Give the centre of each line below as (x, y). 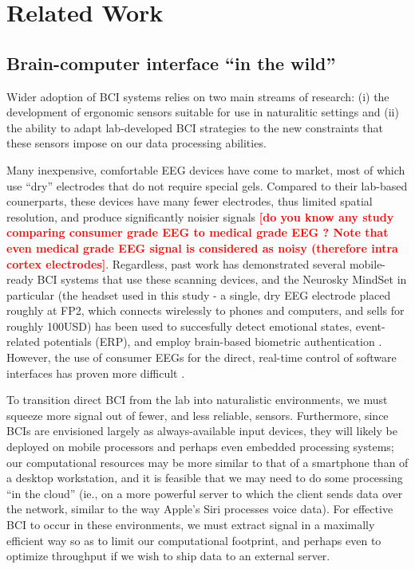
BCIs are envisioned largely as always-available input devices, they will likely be (202, 431)
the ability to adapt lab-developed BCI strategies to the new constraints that (195, 127)
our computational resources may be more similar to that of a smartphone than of (207, 462)
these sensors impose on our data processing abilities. (136, 143)
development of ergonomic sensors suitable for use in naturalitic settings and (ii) (203, 112)
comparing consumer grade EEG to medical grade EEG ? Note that (198, 232)
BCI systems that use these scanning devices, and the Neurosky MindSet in (222, 279)
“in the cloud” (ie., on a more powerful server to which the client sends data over (205, 493)
